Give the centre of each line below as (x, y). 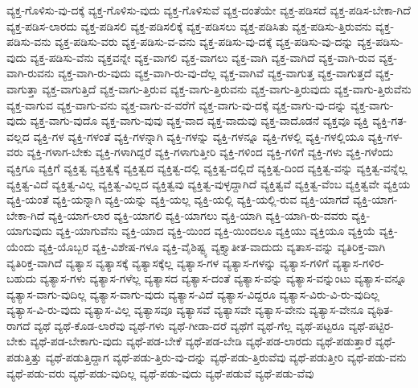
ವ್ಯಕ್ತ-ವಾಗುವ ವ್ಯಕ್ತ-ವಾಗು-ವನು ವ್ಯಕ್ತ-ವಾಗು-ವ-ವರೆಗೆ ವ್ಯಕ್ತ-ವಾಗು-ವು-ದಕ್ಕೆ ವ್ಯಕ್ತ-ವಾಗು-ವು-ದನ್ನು (177, 104)
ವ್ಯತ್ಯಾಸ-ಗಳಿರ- (358, 262)
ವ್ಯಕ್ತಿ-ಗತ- (390, 120)
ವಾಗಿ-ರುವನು (31, 73)
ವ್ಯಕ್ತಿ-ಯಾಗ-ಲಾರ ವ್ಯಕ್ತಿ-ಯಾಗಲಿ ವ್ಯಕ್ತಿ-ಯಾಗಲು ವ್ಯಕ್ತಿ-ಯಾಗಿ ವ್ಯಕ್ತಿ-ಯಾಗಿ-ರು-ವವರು (198, 215)
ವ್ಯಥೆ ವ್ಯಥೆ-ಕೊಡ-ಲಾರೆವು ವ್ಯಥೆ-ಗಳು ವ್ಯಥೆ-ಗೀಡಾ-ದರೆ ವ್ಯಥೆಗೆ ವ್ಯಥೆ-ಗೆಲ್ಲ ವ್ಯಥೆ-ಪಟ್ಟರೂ (189, 325)
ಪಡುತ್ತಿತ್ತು (25, 357)
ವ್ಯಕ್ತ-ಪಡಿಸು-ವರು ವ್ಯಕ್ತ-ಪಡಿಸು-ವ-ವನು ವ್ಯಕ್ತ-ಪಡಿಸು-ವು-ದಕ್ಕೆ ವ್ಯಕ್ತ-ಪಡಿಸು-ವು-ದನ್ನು (204, 41)
